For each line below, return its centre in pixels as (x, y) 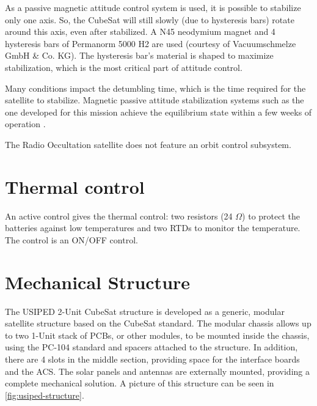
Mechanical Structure (98, 282)
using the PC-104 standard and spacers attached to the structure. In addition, (151, 347)
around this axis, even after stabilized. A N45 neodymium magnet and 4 (140, 31)
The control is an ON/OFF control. (71, 239)
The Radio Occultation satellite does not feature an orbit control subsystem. (148, 144)
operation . (25, 124)
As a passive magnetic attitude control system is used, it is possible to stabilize (153, 7)
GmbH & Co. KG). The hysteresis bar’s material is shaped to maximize (139, 55)
